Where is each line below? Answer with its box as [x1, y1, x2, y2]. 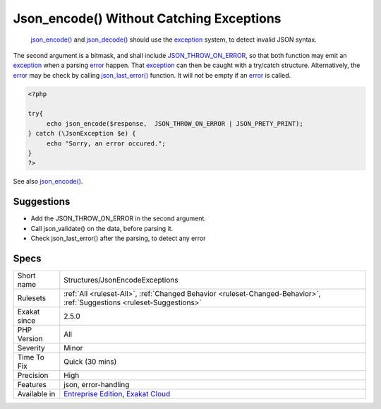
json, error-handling [64, 380, 130, 390]
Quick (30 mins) [64, 357, 117, 367]
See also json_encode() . [13, 177, 83, 186]
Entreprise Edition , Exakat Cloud [64, 389, 171, 399]
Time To [17, 352, 45, 362]
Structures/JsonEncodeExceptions [64, 275, 179, 285]
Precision [17, 371, 49, 381]
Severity [17, 343, 45, 353]
